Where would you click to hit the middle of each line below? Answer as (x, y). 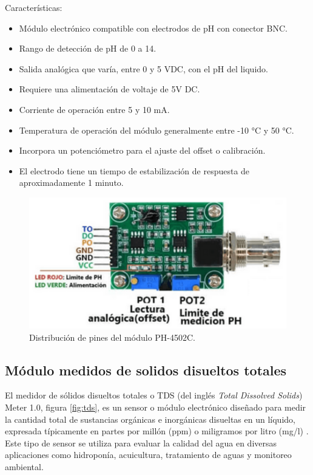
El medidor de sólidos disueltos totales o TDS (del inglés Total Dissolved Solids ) (154, 395)
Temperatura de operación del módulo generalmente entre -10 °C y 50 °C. (156, 130)
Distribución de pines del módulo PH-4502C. (112, 337)
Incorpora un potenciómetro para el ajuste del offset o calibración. (142, 150)
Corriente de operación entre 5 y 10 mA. (94, 109)
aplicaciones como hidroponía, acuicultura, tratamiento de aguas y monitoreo (148, 455)
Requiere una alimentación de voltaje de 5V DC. (109, 89)
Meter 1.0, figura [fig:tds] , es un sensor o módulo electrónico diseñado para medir (156, 407)
